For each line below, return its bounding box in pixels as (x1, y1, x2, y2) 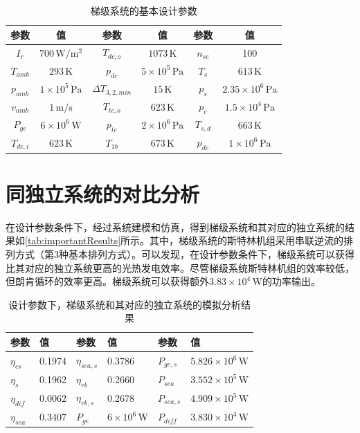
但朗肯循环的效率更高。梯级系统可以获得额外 (6, 274, 209, 288)
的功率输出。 (262, 274, 321, 288)
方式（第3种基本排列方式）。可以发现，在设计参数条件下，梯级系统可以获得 (15, 246, 354, 261)
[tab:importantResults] (25, 233, 121, 248)
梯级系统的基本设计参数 (90, 3, 197, 17)
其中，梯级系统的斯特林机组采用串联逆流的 (150, 233, 344, 248)
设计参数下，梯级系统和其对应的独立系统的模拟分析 (8, 297, 242, 311)
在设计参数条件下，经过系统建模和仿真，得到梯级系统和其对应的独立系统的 (6, 219, 345, 234)
